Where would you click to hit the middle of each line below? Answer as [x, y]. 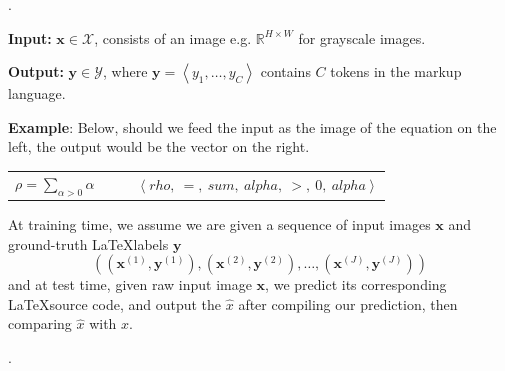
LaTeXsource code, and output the [115, 303]
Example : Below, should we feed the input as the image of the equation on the [252, 126]
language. [37, 93]
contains [285, 71]
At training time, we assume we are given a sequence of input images [219, 224]
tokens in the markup [396, 71]
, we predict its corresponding [356, 284]
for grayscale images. [362, 37]
